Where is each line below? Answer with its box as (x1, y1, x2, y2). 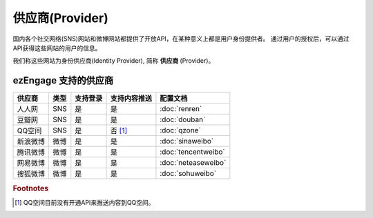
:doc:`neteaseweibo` (160, 158, 227, 168)
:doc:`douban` (160, 115, 206, 124)
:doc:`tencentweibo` (160, 147, 225, 157)
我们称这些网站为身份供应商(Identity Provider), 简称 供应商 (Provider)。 (12, 57, 215, 65)
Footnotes (12, 184, 49, 193)
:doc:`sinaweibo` (160, 137, 214, 146)
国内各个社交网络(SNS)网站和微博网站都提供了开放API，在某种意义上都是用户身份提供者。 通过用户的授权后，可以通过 (12, 34, 350, 43)
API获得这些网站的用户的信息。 (12, 43, 102, 52)
